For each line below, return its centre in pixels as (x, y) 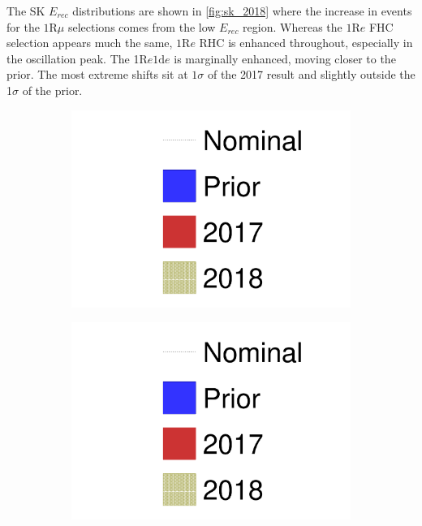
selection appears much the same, (90, 43)
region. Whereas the (293, 26)
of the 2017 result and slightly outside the (311, 74)
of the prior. (52, 90)
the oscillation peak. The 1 (73, 58)
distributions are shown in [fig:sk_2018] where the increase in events (242, 11)
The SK (26, 11)
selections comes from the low (142, 26)
